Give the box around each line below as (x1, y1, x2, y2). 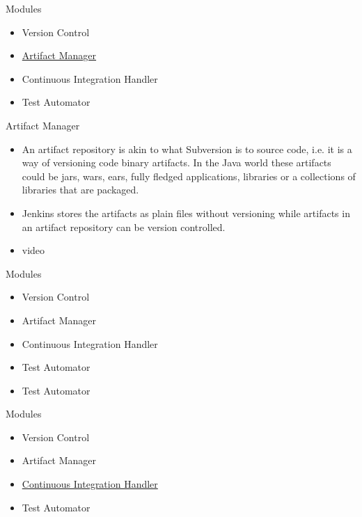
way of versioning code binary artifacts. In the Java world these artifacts (22, 155, 331, 170)
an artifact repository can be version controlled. (22, 219, 226, 234)
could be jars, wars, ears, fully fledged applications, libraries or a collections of (22, 168, 356, 183)
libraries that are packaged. (22, 182, 139, 197)
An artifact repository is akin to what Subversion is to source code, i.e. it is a (22, 141, 352, 156)
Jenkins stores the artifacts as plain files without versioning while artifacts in (22, 205, 350, 220)
